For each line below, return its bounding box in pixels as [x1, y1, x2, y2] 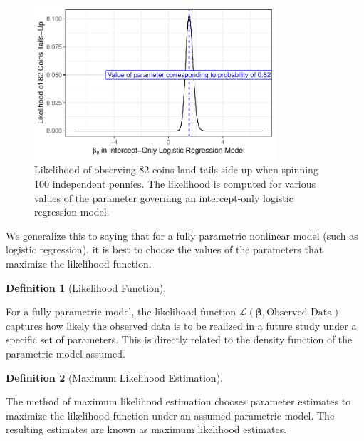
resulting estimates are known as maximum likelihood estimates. [6, 422, 287, 437]
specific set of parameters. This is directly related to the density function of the [6, 332, 353, 347]
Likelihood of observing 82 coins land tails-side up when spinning [34, 162, 318, 177]
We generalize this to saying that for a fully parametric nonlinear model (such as [6, 228, 358, 243]
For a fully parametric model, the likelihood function [6, 304, 236, 319]
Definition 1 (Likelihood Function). [6, 280, 167, 295]
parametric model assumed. [6, 345, 125, 360]
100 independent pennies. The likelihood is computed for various [34, 176, 316, 191]
